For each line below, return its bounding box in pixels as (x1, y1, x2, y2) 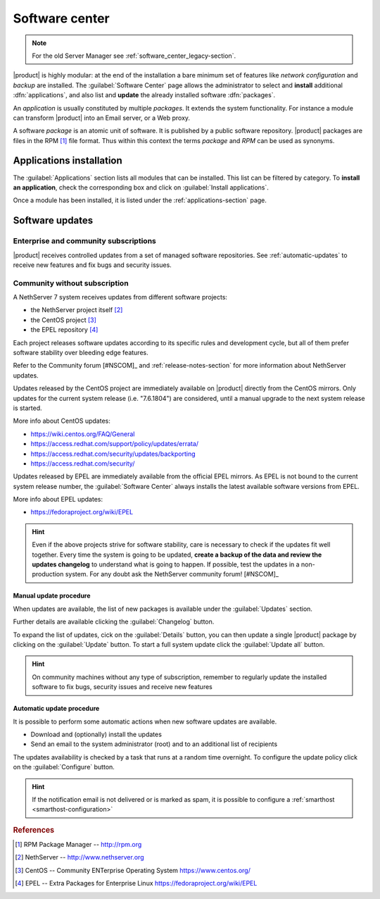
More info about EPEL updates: (13, 495, 103, 504)
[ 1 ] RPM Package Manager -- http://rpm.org (15, 840, 142, 848)
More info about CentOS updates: (13, 416, 110, 426)
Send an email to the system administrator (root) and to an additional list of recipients (30, 740, 278, 748)
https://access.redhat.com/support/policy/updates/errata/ (30, 440, 199, 448)
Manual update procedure (13, 592, 91, 600)
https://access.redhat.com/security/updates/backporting (30, 449, 196, 458)
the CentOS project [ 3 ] (30, 316, 96, 324)
